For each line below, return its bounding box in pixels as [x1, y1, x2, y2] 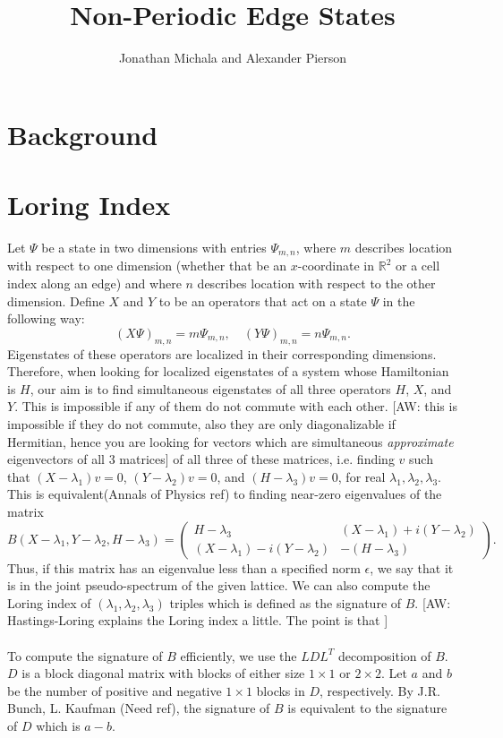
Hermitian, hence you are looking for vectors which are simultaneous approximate [7, 432, 454, 451]
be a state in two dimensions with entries [41, 238, 267, 257]
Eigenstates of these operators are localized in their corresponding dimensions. [7, 344, 437, 363]
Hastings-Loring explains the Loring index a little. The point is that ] [7, 611, 388, 630]
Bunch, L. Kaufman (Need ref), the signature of [7, 699, 270, 717]
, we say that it [370, 558, 454, 577]
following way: [7, 309, 85, 328]
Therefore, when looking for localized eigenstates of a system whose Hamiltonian [7, 362, 449, 381]
